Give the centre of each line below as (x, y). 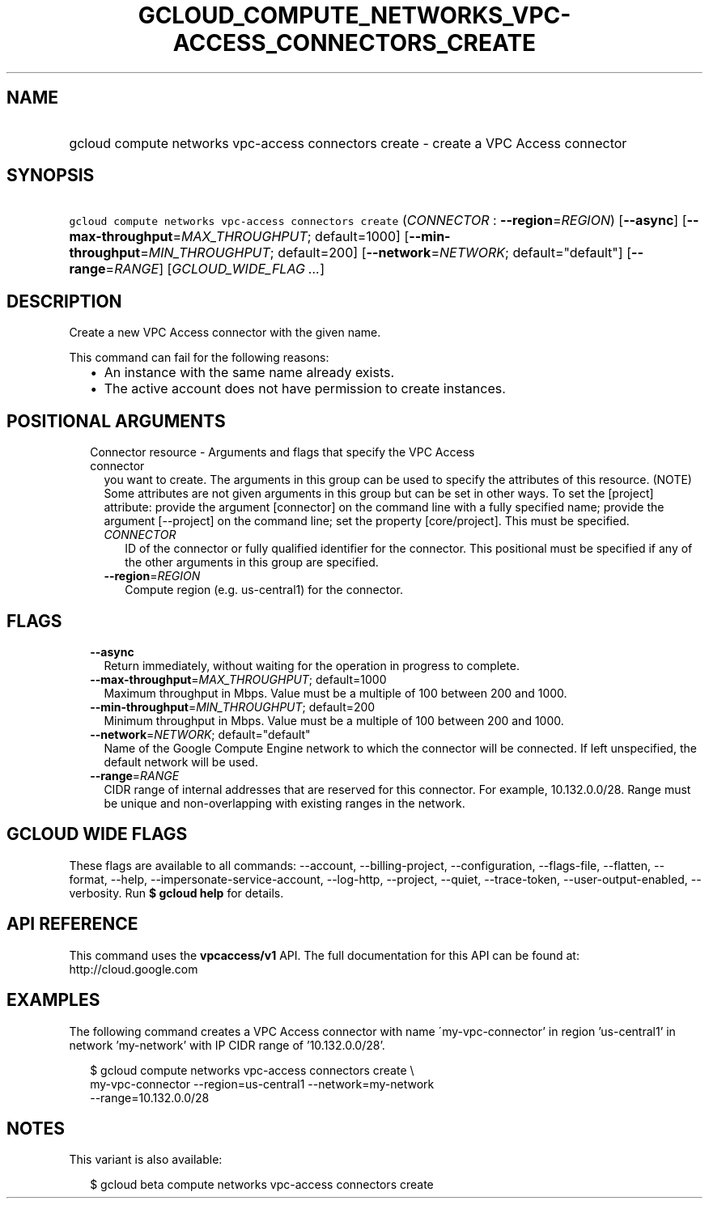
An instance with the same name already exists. (249, 373)
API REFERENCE (72, 924)
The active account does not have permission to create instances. (305, 389)
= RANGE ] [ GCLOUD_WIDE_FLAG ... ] (215, 269)
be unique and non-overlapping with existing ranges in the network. (284, 803)
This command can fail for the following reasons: (199, 358)
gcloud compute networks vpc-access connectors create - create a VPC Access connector (348, 143)
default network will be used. (181, 762)
